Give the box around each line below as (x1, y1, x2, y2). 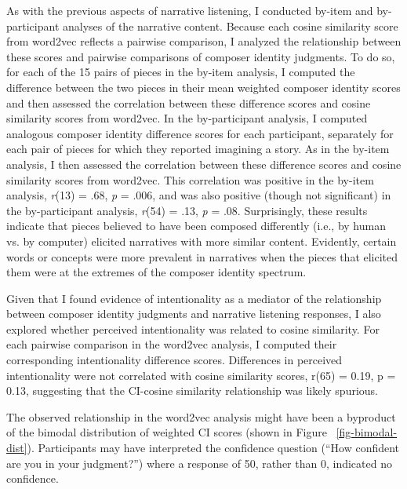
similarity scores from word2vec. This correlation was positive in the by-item (6, 171, 374, 188)
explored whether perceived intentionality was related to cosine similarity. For (6, 320, 380, 337)
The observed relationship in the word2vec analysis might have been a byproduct (6, 408, 396, 425)
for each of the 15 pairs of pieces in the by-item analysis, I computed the (6, 64, 355, 80)
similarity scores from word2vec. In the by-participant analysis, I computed (6, 110, 368, 126)
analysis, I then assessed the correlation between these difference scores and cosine (6, 155, 402, 172)
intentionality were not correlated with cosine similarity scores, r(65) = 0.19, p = (6, 367, 396, 383)
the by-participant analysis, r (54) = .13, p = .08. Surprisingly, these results (6, 202, 368, 218)
